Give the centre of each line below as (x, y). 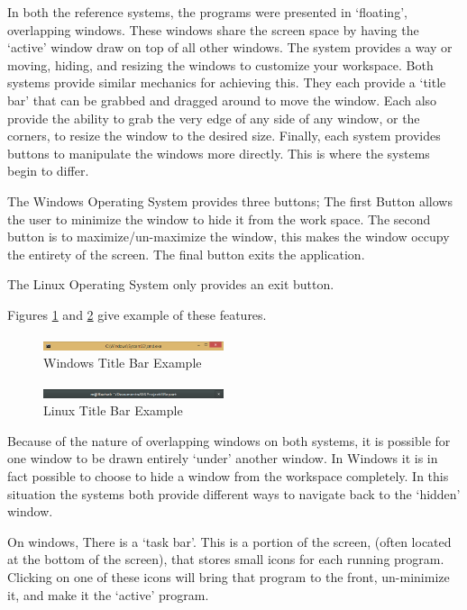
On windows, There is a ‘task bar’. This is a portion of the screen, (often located (229, 541)
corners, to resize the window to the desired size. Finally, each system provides (224, 136)
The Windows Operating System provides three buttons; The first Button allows (230, 200)
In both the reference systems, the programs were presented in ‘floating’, (207, 12)
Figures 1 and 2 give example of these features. (137, 314)
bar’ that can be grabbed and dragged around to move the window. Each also (222, 100)
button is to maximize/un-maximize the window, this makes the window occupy (229, 237)
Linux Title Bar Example (113, 410)
